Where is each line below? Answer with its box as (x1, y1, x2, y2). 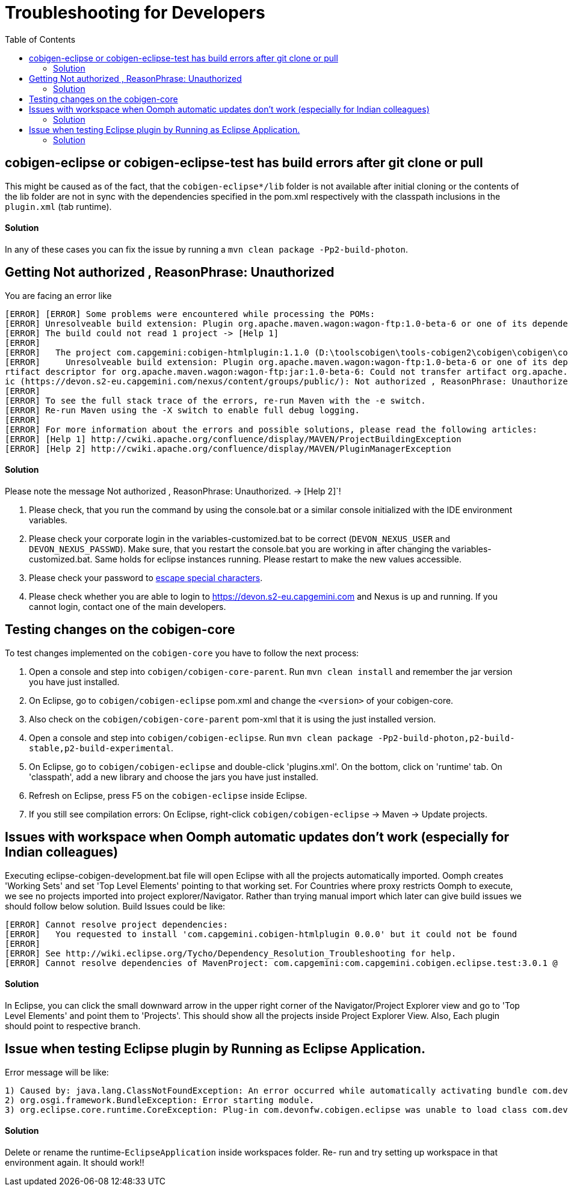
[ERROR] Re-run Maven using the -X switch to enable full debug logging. (5, 405, 360, 415)
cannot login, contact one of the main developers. (29, 601, 226, 612)
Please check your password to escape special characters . (29, 572, 263, 583)
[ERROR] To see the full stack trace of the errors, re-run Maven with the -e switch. (5, 395, 426, 405)
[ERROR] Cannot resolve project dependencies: (5, 919, 228, 929)
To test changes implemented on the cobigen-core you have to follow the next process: (5, 647, 359, 658)
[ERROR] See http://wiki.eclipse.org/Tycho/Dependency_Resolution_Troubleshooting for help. (5, 948, 457, 958)
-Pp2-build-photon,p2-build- (378, 733, 515, 743)
